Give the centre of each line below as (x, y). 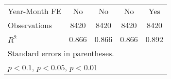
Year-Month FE (35, 11)
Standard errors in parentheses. (61, 53)
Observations (30, 25)
